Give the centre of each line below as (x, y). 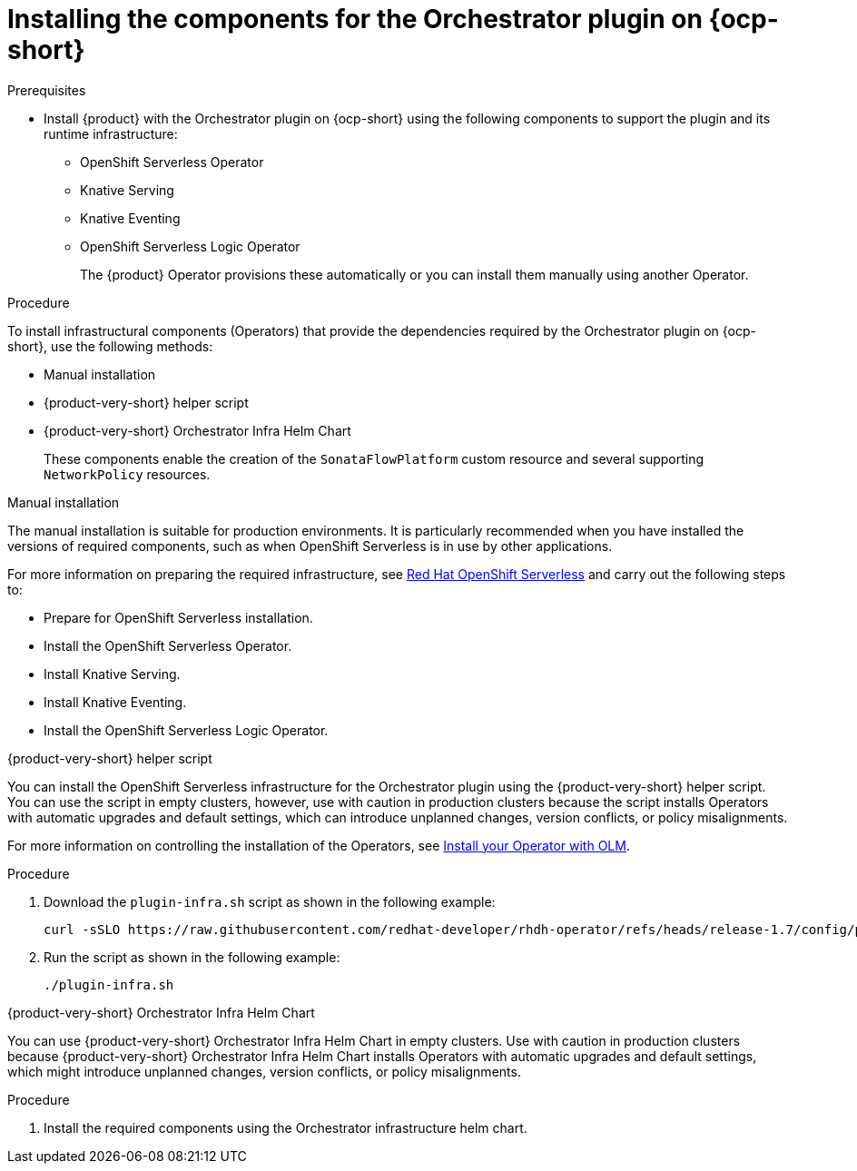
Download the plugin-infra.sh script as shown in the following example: (270, 901)
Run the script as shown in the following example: (192, 957)
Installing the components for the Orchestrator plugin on (355, 19)
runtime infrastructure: (111, 133)
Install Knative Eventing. (115, 702)
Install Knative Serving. (112, 674)
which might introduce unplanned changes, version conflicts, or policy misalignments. (264, 1071)
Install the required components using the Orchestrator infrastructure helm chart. (286, 1127)
